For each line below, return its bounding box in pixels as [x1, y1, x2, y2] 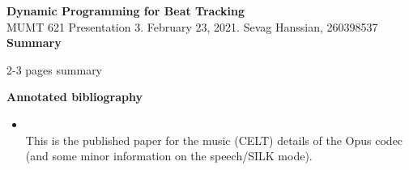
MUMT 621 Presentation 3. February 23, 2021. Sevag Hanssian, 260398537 [6, 18, 378, 35]
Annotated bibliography [6, 88, 143, 105]
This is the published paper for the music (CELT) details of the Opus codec [25, 131, 403, 148]
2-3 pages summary [6, 61, 103, 78]
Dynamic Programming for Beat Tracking [6, 2, 245, 19]
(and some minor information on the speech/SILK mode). [25, 147, 313, 164]
